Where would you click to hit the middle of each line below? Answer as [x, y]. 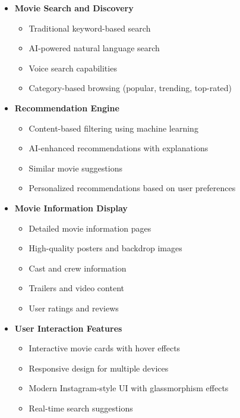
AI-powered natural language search [94, 48]
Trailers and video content [76, 288]
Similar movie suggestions [75, 168]
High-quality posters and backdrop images [105, 248]
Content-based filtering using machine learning [113, 128]
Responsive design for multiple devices [99, 368]
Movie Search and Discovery [74, 8]
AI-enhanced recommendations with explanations [119, 148]
